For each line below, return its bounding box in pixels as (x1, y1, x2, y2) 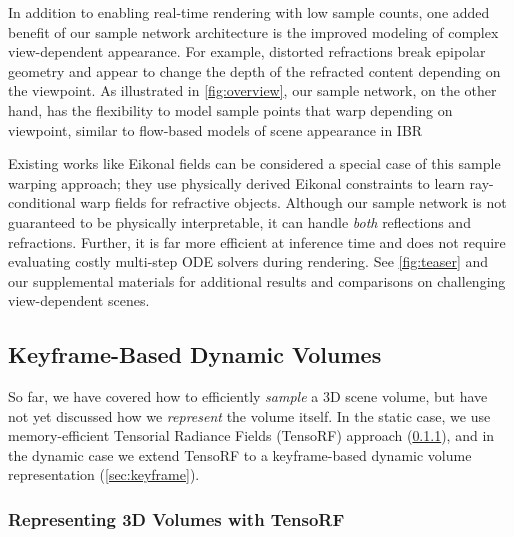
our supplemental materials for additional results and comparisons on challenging (8, 270, 506, 291)
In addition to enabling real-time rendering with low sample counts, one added (8, 2, 490, 22)
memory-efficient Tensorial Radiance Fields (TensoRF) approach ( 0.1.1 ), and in (8, 425, 495, 446)
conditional (8, 192, 76, 213)
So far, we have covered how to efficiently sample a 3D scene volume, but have (8, 386, 488, 407)
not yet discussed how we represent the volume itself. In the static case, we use (8, 405, 491, 426)
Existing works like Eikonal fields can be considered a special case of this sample (8, 153, 501, 174)
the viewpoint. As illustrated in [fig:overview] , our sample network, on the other (8, 80, 497, 101)
